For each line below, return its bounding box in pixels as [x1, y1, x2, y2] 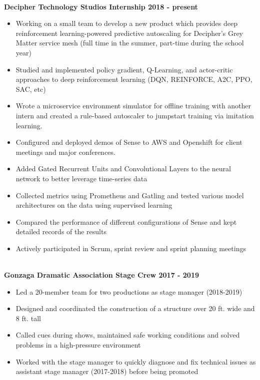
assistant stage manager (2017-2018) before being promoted [15, 366, 198, 377]
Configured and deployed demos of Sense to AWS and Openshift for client [15, 137, 242, 147]
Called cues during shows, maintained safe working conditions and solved [15, 330, 240, 340]
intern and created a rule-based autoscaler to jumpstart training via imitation [15, 110, 254, 120]
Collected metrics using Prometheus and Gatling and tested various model [15, 190, 244, 200]
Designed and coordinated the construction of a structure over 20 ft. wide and [15, 303, 255, 314]
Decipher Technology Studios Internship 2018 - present [4, 1, 198, 11]
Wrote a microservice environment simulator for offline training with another [15, 100, 251, 111]
